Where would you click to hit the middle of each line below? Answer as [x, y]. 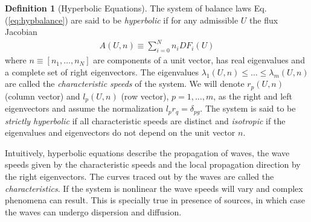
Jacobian [21, 32]
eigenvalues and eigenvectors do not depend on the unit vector [120, 132]
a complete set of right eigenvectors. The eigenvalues [102, 71]
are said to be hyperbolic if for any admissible [155, 20]
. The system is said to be [248, 108]
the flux [264, 20]
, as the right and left [253, 96]
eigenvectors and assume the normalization [84, 108]
